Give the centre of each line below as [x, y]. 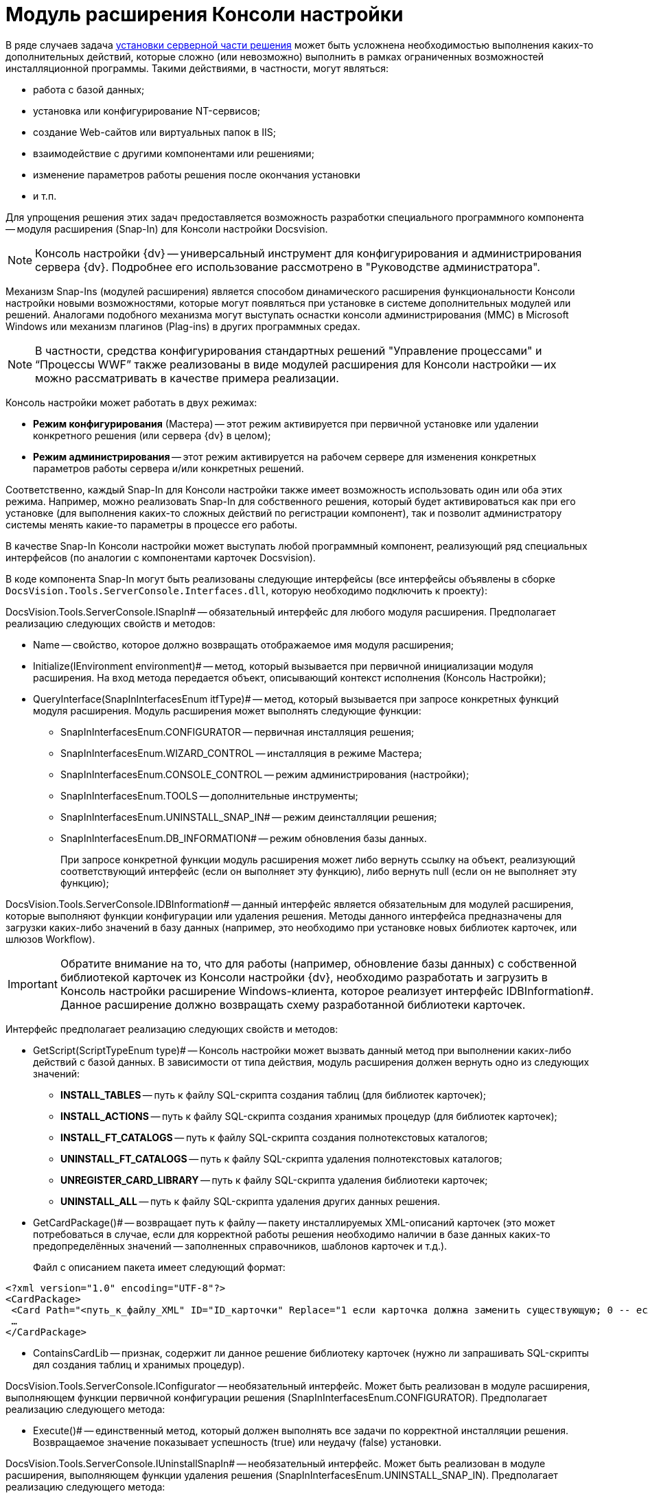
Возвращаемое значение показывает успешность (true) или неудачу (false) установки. [237, 1442]
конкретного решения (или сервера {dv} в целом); [152, 435]
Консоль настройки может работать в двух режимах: [131, 402]
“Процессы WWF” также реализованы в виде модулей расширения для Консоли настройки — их [296, 364]
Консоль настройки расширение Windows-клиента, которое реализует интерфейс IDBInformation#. [327, 991]
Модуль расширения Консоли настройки [205, 14]
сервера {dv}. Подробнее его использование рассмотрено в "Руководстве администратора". [288, 267]
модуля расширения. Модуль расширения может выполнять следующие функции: [227, 710]
